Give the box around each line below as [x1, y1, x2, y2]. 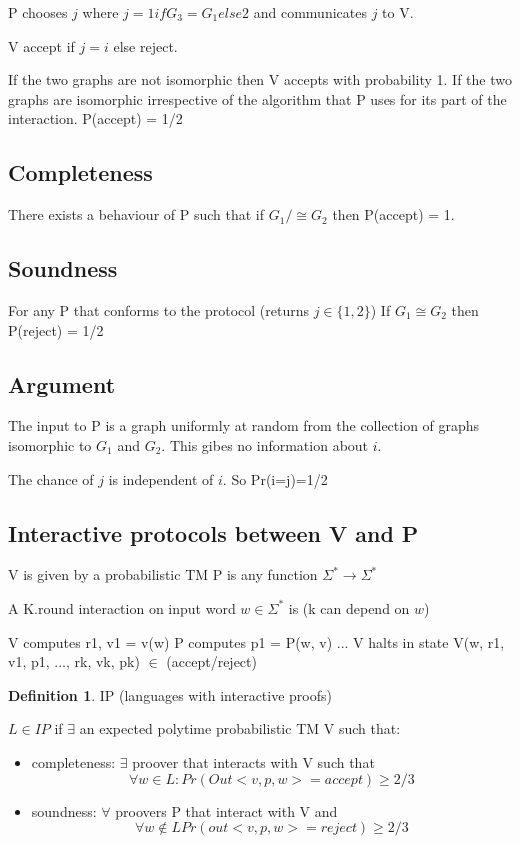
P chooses [8, 2, 68, 22]
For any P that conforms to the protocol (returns [8, 299, 309, 320]
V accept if [8, 35, 75, 56]
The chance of [8, 468, 94, 489]
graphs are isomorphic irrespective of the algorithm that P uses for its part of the [8, 88, 507, 109]
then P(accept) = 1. [332, 204, 455, 225]
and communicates [253, 2, 367, 22]
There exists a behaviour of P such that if [8, 204, 265, 225]
